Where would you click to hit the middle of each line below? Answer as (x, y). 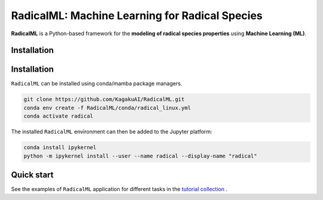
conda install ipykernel (60, 147)
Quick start (32, 175)
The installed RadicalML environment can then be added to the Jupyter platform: (112, 132)
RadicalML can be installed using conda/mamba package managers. (97, 84)
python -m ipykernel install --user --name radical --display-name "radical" (140, 156)
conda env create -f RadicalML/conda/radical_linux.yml (107, 108)
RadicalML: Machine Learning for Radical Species (137, 16)
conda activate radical (59, 116)
